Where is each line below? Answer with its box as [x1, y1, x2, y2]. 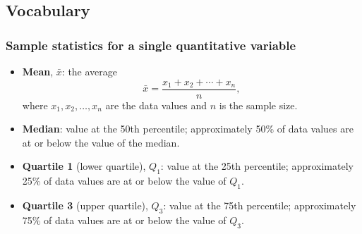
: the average [61, 64, 118, 78]
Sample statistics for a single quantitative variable [6, 36, 296, 54]
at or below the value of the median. [22, 135, 180, 149]
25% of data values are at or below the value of [22, 173, 227, 188]
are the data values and [105, 97, 207, 112]
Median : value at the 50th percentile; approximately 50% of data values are [22, 121, 354, 136]
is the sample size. [219, 97, 298, 112]
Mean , [22, 64, 54, 78]
